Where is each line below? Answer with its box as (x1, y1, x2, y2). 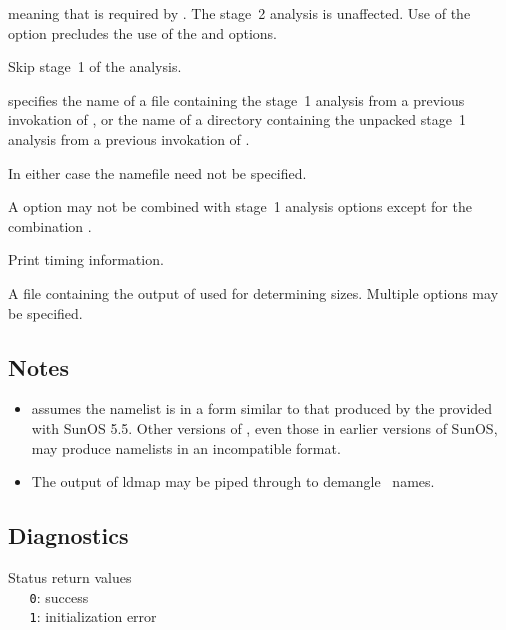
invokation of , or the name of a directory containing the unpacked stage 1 (8, 109, 466, 130)
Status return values (8, 566, 132, 587)
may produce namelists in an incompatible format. (31, 437, 341, 458)
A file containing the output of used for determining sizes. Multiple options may (8, 282, 499, 303)
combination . (8, 215, 92, 236)
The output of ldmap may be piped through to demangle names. (31, 471, 435, 492)
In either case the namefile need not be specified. (8, 162, 307, 183)
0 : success (29, 586, 89, 607)
